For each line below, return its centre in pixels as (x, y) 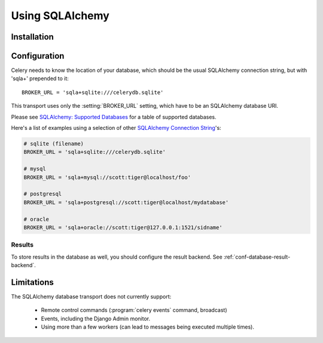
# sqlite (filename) (54, 144)
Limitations (32, 282)
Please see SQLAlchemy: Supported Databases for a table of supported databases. (114, 117)
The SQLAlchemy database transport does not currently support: (91, 296)
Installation (32, 37)
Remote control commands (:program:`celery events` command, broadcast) (134, 310)
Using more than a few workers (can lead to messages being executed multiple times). (147, 327)
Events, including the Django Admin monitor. (96, 318)
